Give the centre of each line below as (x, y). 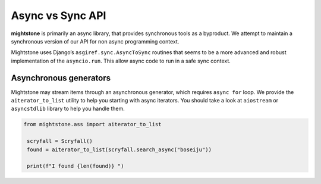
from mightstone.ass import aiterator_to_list (92, 124)
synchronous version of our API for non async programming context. (95, 41)
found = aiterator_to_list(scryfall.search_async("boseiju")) (119, 149)
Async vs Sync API (59, 15)
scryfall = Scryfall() (60, 141)
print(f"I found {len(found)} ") (75, 166)
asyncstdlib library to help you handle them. (68, 109)
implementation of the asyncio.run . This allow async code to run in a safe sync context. (121, 61)
